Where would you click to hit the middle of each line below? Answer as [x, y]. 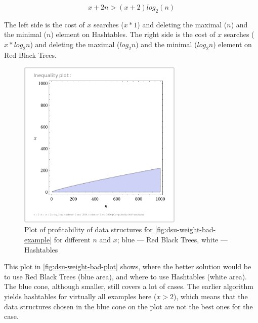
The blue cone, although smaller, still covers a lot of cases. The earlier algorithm [129, 286]
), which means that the [211, 296]
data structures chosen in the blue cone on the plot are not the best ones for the [128, 306]
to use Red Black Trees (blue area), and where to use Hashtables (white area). [125, 276]
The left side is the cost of [45, 24]
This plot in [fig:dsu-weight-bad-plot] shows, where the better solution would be [128, 266]
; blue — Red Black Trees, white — [172, 239]
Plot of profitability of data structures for [89, 229]
